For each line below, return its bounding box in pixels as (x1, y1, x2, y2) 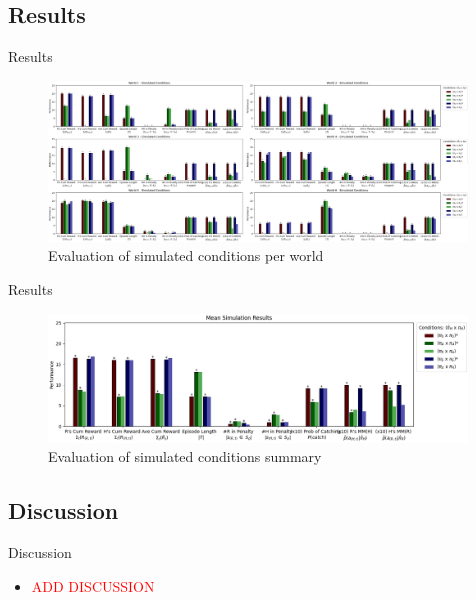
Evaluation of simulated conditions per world (48, 245, 324, 266)
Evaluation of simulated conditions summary (48, 446, 322, 467)
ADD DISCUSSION (31, 575, 155, 596)
